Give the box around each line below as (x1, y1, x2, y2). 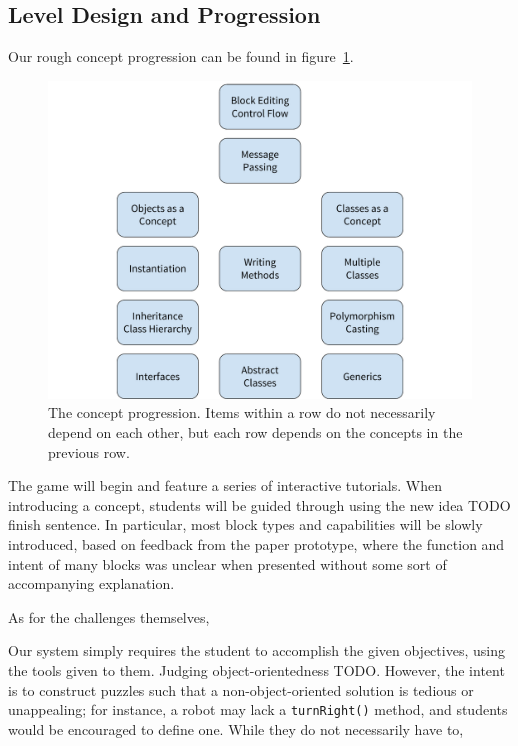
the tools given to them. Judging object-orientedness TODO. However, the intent (8, 659, 505, 680)
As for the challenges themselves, (8, 606, 210, 627)
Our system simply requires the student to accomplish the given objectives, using (8, 640, 505, 661)
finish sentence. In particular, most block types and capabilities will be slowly (8, 514, 483, 535)
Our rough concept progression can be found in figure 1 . (8, 46, 354, 67)
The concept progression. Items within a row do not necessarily (48, 402, 436, 423)
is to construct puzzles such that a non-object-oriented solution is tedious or (8, 679, 474, 700)
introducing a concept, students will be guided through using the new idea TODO (8, 494, 511, 515)
